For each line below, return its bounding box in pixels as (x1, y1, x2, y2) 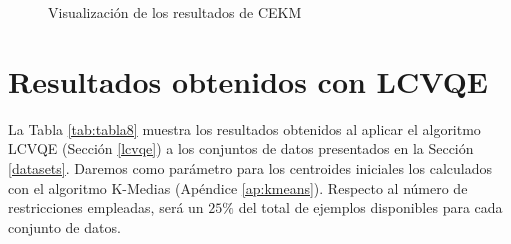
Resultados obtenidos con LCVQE (8, 60, 489, 101)
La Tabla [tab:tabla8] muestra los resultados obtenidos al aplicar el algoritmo (8, 118, 481, 139)
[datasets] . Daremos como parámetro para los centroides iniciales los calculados (8, 157, 492, 178)
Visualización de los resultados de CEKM (48, 2, 302, 22)
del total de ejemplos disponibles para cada (238, 197, 503, 218)
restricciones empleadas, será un (8, 197, 204, 218)
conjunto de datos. (8, 216, 121, 237)
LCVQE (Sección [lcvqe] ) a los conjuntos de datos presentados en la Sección (8, 138, 474, 159)
